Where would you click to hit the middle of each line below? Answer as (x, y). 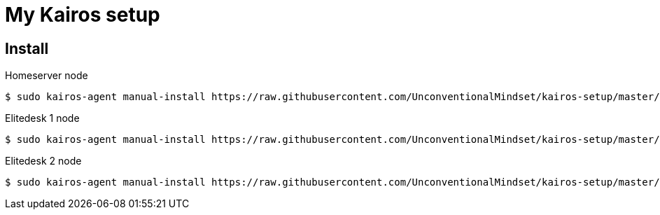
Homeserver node (47, 76)
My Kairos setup (83, 15)
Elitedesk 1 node (42, 118)
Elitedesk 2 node (43, 161)
